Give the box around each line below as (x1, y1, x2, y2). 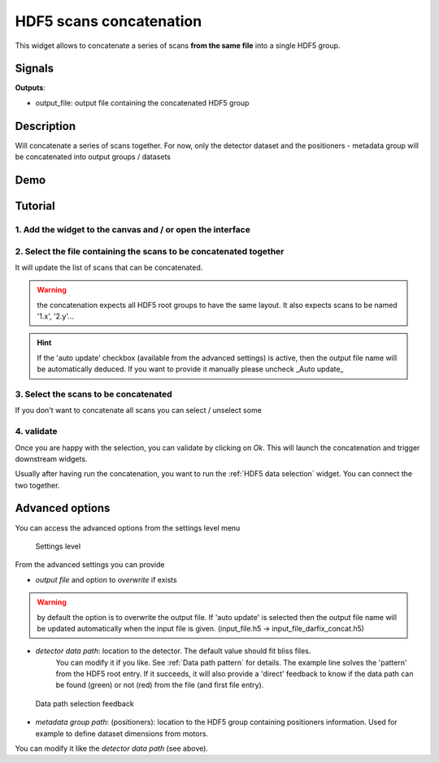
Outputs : (15, 83, 46, 93)
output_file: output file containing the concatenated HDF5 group (35, 98, 250, 107)
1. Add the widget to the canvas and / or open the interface (15, 223, 251, 235)
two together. (15, 480, 60, 490)
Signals (15, 62, 54, 76)
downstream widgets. (15, 453, 88, 463)
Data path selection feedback (35, 699, 134, 709)
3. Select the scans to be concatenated (15, 388, 172, 400)
